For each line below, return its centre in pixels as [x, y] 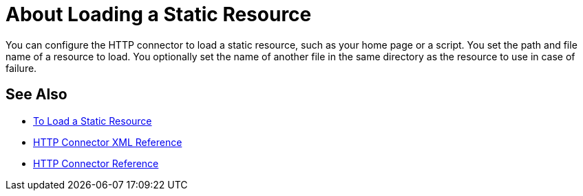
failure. [21, 68]
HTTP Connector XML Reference [108, 142]
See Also [36, 95]
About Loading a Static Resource [159, 14]
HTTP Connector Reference [96, 163]
